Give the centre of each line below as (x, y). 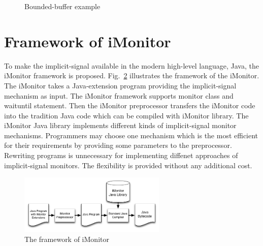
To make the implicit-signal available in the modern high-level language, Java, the (131, 65)
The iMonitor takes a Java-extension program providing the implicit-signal (120, 85)
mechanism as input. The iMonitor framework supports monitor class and (119, 95)
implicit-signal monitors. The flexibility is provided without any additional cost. (128, 165)
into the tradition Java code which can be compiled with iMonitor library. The (126, 115)
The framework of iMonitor (67, 239)
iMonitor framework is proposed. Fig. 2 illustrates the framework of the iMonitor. (132, 75)
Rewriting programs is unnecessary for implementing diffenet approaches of (121, 155)
